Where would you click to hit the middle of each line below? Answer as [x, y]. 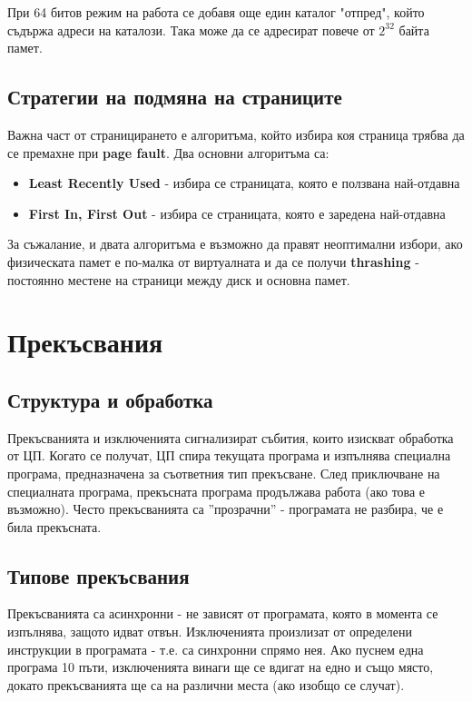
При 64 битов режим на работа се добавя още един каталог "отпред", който [216, 12]
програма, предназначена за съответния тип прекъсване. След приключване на [224, 473]
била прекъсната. [54, 526]
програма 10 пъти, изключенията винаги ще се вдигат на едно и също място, [221, 667]
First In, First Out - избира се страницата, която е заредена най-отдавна [237, 213]
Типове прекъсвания [98, 575]
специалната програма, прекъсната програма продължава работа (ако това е [216, 491]
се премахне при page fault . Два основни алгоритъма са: [168, 152]
